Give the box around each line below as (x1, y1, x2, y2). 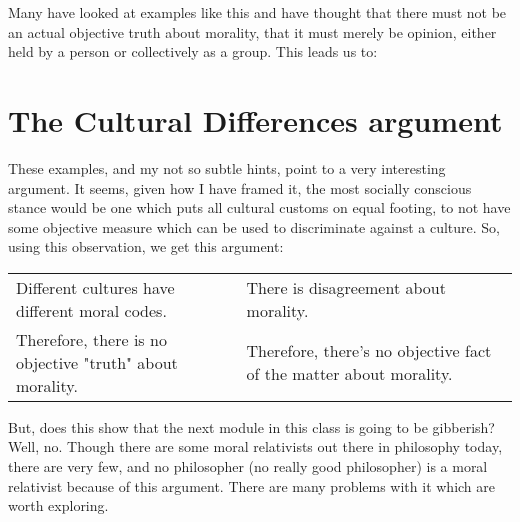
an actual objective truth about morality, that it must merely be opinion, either (8, 21, 497, 42)
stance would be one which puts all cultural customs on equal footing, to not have (8, 197, 511, 218)
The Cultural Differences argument (8, 99, 503, 140)
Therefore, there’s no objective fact (246, 339, 492, 363)
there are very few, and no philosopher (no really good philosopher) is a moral (8, 456, 488, 477)
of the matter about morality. (246, 362, 453, 386)
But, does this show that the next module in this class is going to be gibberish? (8, 416, 495, 437)
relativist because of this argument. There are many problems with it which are (8, 475, 496, 496)
